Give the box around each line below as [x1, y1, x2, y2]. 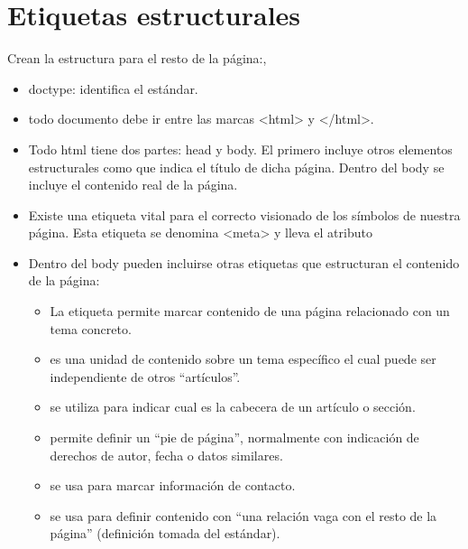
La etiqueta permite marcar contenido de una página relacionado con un [50, 302, 450, 321]
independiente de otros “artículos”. [50, 367, 241, 386]
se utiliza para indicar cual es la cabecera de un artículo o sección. [50, 397, 416, 416]
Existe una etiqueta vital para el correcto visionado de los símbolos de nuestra [28, 205, 461, 224]
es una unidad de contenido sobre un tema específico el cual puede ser [50, 349, 436, 368]
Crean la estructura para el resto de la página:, [7, 49, 267, 68]
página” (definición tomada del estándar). [50, 524, 280, 543]
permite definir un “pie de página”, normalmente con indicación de [50, 428, 419, 447]
